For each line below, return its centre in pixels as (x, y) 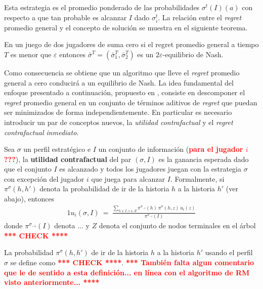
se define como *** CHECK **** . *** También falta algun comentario (132, 262)
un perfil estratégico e (57, 149)
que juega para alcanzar (128, 178)
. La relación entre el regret (200, 17)
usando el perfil (229, 252)
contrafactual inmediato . (41, 132)
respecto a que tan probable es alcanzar (65, 17)
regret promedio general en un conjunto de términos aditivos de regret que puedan (131, 102)
